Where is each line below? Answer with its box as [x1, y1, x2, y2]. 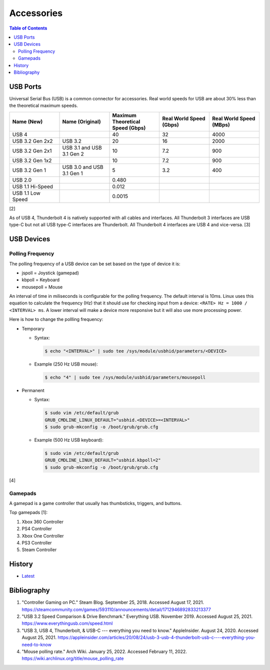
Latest [21, 573, 35, 579]
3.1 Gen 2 [62, 150, 84, 157]
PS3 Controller [21, 540, 52, 546]
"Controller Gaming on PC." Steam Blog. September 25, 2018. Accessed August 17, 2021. [21, 599, 204, 605]
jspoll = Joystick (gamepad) [21, 270, 79, 276]
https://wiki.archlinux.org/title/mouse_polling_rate [21, 655, 124, 661]
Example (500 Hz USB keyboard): [34, 437, 103, 443]
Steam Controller [21, 547, 57, 553]
